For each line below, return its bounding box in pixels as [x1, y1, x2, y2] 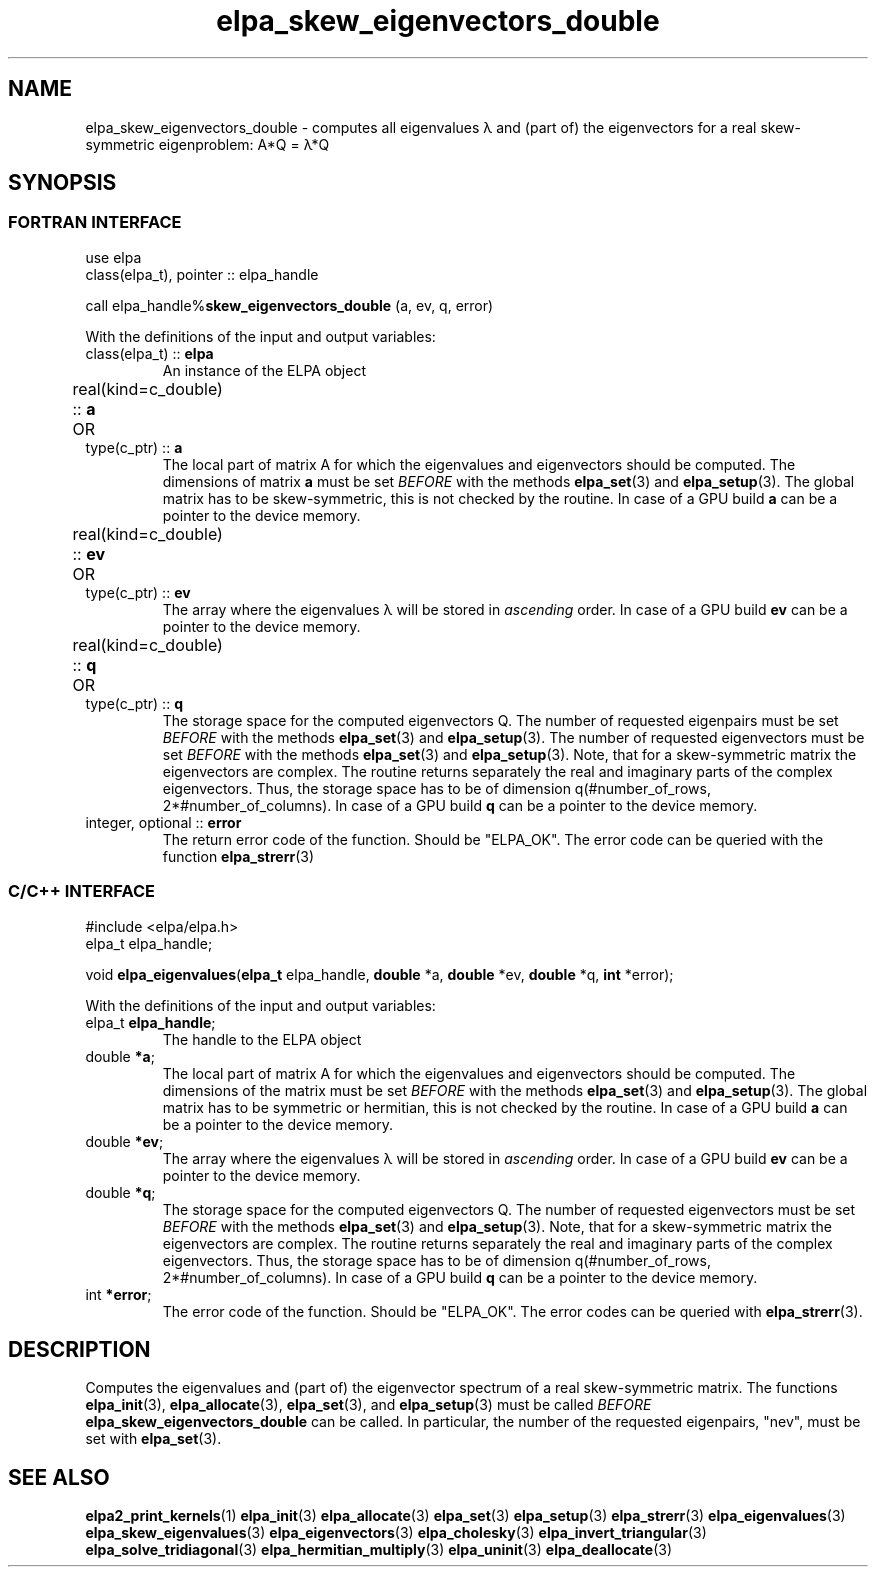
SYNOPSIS [8, 170, 117, 196]
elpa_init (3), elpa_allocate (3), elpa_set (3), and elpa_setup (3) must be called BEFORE [85, 1396, 652, 1414]
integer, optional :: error [85, 813, 242, 831]
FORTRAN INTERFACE [8, 212, 182, 233]
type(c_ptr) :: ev [85, 583, 191, 601]
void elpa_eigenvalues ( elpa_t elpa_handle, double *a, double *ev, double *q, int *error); [85, 965, 674, 983]
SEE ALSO [8, 1464, 110, 1490]
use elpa [85, 248, 142, 266]
